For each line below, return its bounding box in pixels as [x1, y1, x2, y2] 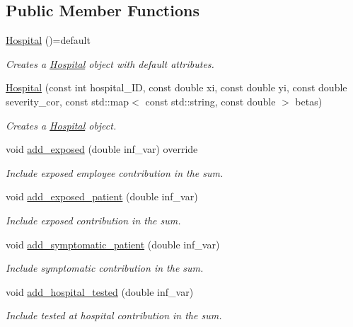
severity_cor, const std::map [6, 93, 129, 108]
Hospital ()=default [6, 33, 91, 47]
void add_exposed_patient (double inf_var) [6, 189, 198, 204]
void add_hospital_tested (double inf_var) [6, 284, 194, 299]
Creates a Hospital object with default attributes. [6, 56, 214, 71]
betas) [295, 93, 323, 108]
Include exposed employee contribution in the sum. [6, 165, 224, 180]
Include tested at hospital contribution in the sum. [6, 308, 222, 323]
